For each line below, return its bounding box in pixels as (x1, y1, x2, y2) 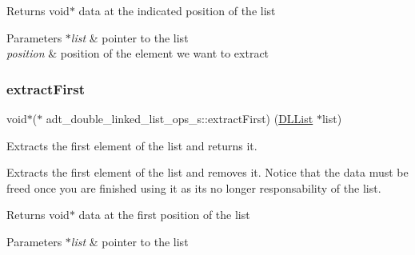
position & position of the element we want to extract (6, 45, 269, 62)
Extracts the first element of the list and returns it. (6, 137, 257, 153)
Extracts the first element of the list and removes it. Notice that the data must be (6, 164, 409, 181)
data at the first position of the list (78, 206, 250, 223)
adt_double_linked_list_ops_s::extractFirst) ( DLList (46, 110, 313, 126)
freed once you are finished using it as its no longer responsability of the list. (6, 179, 381, 196)
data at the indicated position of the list (78, 2, 276, 18)
